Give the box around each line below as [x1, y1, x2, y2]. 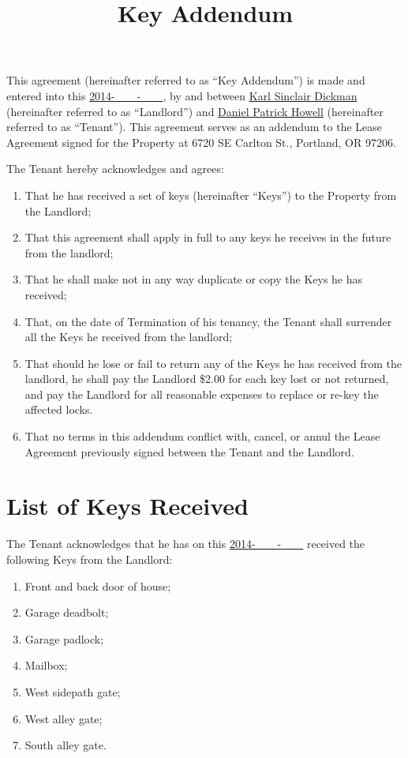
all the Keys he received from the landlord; [24, 328, 233, 345]
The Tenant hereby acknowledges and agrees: [6, 160, 224, 177]
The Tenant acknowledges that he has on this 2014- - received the [6, 535, 365, 552]
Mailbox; [24, 657, 68, 674]
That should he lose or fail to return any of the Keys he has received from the [24, 355, 402, 371]
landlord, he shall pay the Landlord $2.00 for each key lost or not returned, [24, 370, 389, 387]
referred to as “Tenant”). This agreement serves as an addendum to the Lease [6, 118, 382, 135]
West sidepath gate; [24, 683, 121, 700]
